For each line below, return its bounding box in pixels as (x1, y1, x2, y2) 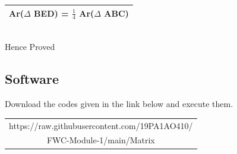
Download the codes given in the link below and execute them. (5, 98, 233, 110)
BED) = (34, 7, 69, 19)
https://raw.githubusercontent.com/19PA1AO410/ (9, 119, 193, 131)
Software (5, 70, 59, 88)
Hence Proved (5, 40, 55, 53)
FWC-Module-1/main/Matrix (46, 134, 155, 146)
